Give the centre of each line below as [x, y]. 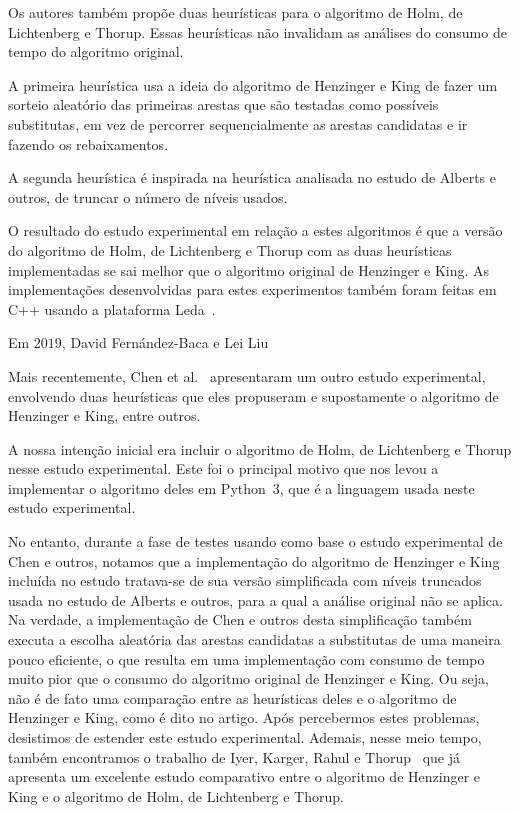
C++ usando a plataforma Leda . [112, 308]
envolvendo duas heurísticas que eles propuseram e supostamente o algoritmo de [253, 395]
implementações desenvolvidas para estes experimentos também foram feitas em [252, 289]
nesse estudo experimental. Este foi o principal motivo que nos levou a [223, 468]
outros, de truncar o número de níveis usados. [148, 196]
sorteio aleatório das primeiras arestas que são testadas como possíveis [223, 104]
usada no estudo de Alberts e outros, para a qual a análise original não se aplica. [255, 599]
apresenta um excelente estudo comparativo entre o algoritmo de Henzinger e [244, 776]
